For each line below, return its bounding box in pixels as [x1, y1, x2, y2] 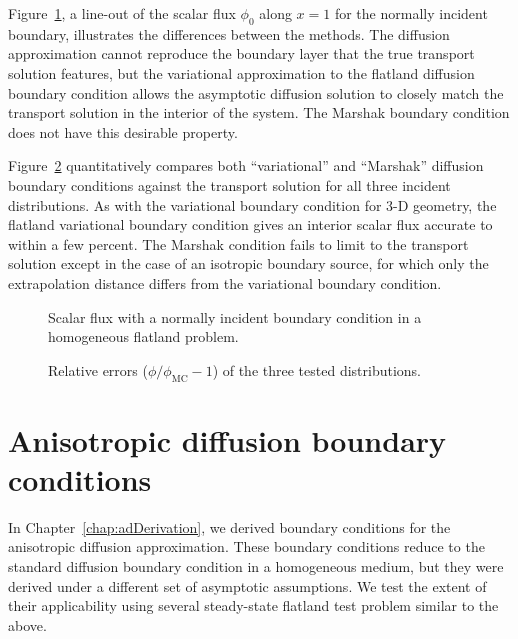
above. [8, 614, 47, 635]
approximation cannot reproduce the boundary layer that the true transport [8, 43, 475, 64]
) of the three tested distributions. [212, 359, 422, 380]
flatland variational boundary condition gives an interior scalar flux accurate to [8, 214, 493, 235]
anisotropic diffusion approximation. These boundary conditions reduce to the [8, 536, 485, 557]
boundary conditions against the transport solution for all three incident [8, 174, 451, 195]
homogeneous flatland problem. [48, 326, 239, 347]
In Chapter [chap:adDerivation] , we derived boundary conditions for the [8, 516, 451, 537]
